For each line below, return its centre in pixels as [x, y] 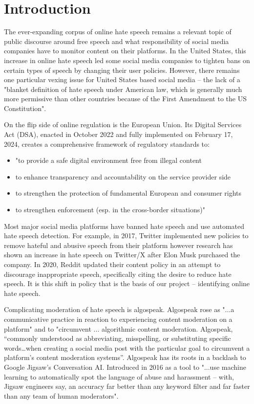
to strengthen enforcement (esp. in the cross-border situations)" [110, 210]
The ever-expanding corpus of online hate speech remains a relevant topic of [118, 32]
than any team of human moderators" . [61, 395]
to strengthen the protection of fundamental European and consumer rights [128, 193]
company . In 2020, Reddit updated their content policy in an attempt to [112, 264]
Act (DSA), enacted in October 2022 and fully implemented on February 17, [118, 134]
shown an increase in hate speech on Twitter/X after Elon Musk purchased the [122, 255]
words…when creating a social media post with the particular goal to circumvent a [127, 348]
